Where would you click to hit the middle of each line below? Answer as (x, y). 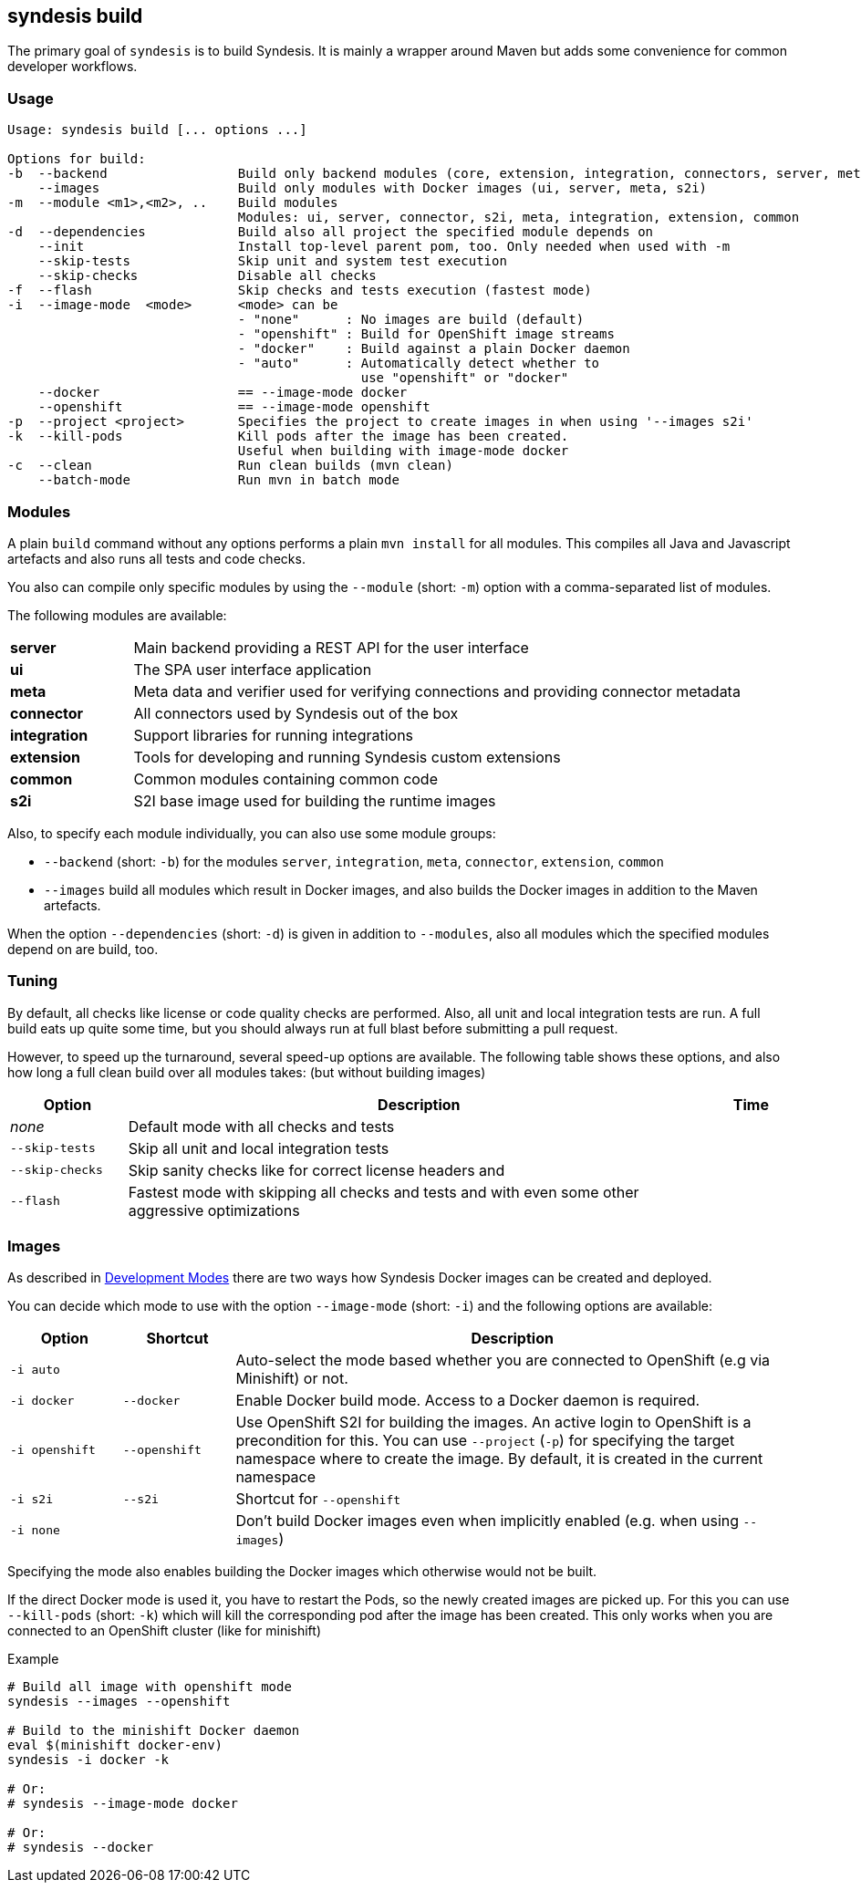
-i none (35, 1530)
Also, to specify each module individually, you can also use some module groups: (252, 833)
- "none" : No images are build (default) (411, 320)
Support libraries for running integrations (274, 735)
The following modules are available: (117, 615)
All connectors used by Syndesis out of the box (296, 713)
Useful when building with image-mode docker (403, 451)
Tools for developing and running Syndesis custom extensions (347, 757)
